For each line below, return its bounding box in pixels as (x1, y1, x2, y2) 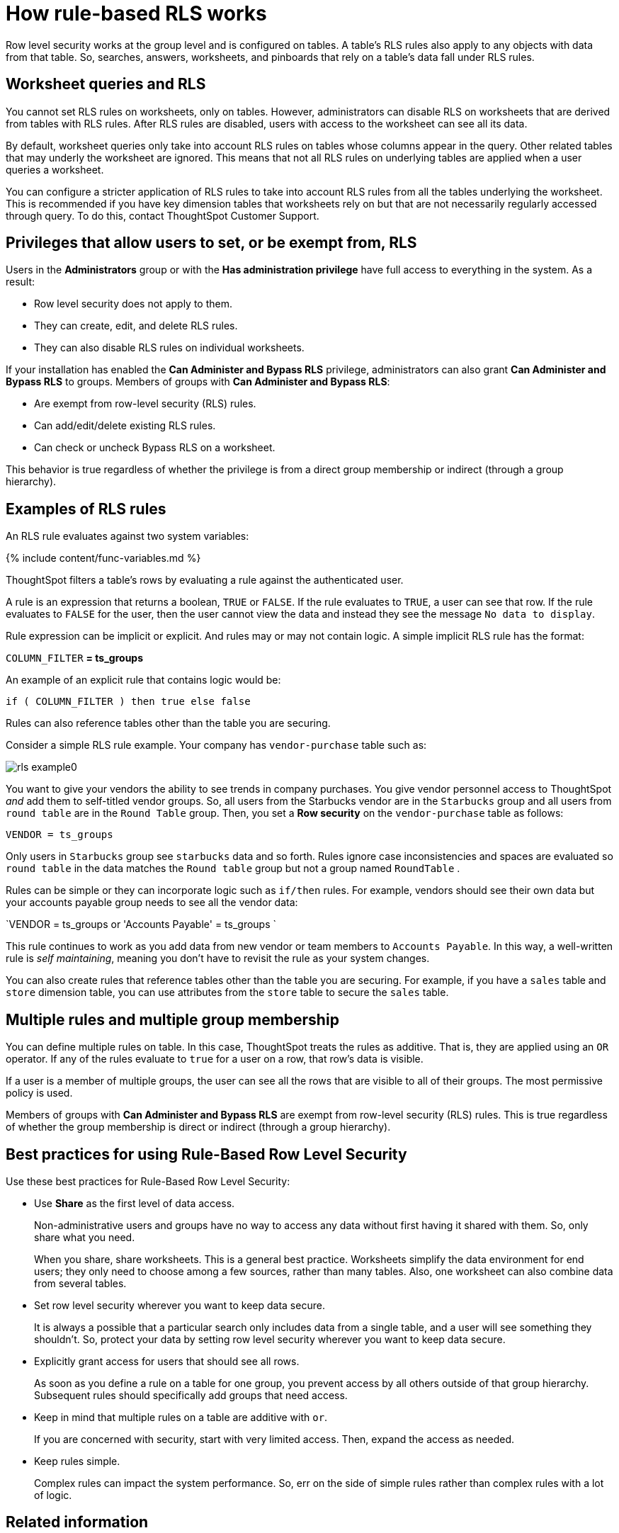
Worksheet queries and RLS (6, 75, 206, 94)
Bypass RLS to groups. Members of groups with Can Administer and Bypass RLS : (6, 375, 390, 388)
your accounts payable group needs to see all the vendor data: (6, 896, 298, 909)
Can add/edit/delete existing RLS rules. (34, 419, 216, 432)
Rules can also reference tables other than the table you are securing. (6, 717, 331, 730)
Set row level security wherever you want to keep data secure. (34, 1299, 325, 1311)
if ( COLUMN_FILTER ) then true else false (6, 696, 251, 708)
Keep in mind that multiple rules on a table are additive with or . (34, 1410, 328, 1423)
